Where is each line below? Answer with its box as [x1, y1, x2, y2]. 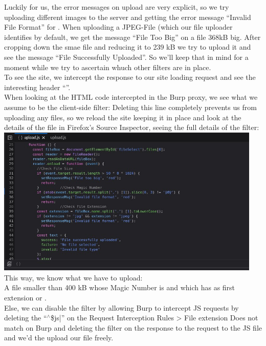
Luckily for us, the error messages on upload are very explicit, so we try [4, 2, 229, 12]
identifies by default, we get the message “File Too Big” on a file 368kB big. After [4, 31, 261, 42]
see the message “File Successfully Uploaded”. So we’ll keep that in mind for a [4, 51, 249, 62]
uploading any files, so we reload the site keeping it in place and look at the [4, 112, 241, 122]
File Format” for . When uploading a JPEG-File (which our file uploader [4, 21, 233, 32]
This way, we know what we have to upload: [4, 272, 143, 283]
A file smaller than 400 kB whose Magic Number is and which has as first [4, 282, 235, 293]
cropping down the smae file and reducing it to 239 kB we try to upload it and [4, 41, 251, 52]
